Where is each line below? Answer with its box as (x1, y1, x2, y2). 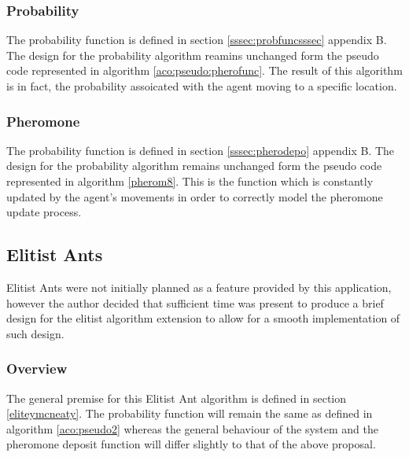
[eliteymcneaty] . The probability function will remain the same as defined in (6, 405, 373, 422)
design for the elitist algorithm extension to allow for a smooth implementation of (6, 310, 400, 326)
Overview (6, 359, 68, 378)
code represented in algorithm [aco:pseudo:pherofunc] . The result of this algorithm (6, 62, 403, 79)
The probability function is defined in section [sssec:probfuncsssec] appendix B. (6, 31, 387, 48)
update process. (6, 204, 82, 220)
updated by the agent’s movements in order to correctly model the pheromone (6, 188, 383, 205)
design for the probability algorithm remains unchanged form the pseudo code (6, 157, 382, 174)
